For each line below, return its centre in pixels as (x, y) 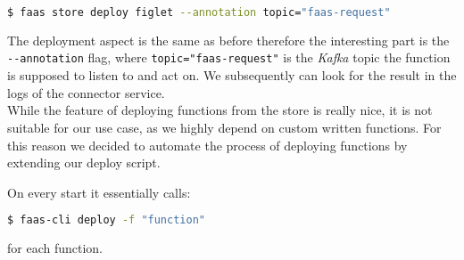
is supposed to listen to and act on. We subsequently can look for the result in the (232, 75)
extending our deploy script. (84, 162)
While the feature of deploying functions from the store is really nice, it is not (220, 110)
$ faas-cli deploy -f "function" (106, 220)
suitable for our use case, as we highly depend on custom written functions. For (224, 127)
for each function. (55, 248)
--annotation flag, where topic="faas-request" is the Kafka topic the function (229, 57)
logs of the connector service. (86, 92)
